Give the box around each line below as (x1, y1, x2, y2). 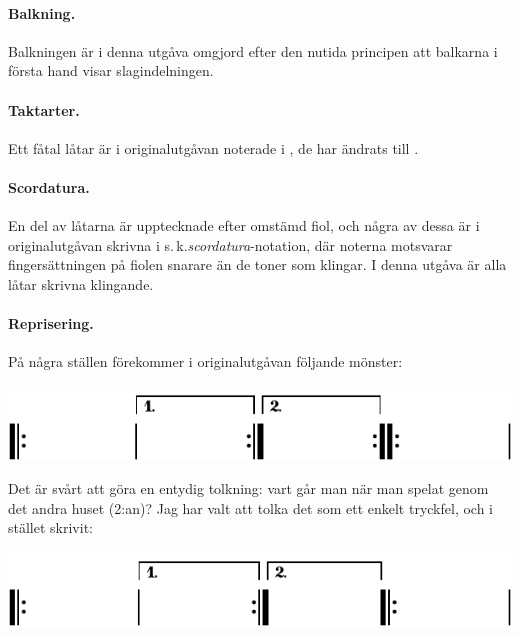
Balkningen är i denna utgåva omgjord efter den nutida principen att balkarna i (8, 40, 498, 61)
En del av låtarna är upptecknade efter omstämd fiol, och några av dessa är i (8, 215, 480, 236)
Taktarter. (8, 99, 80, 120)
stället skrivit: (8, 517, 93, 538)
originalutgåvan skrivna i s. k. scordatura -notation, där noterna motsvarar (8, 234, 453, 255)
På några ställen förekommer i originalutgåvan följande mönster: (8, 351, 403, 372)
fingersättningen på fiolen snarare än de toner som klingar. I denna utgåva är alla (8, 254, 507, 275)
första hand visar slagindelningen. (8, 60, 214, 81)
